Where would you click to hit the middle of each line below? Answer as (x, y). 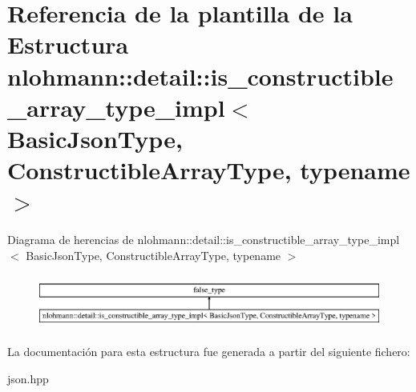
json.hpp (28, 378)
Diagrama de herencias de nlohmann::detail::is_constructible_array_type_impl (204, 240)
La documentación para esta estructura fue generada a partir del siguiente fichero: (209, 352)
